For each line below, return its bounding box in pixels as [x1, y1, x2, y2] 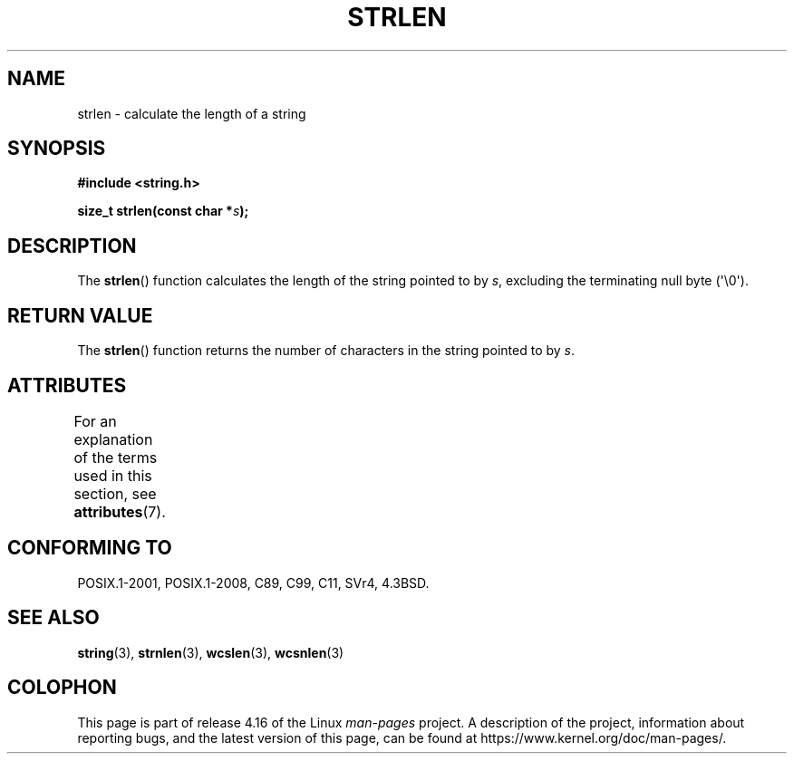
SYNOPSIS [7, 137, 106, 160]
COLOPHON [7, 676, 117, 699]
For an [73, 411, 117, 430]
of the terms [73, 448, 158, 467]
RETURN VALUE [7, 303, 153, 327]
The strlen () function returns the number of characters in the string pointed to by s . [77, 342, 576, 359]
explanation [73, 429, 153, 448]
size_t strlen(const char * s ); [77, 203, 249, 219]
